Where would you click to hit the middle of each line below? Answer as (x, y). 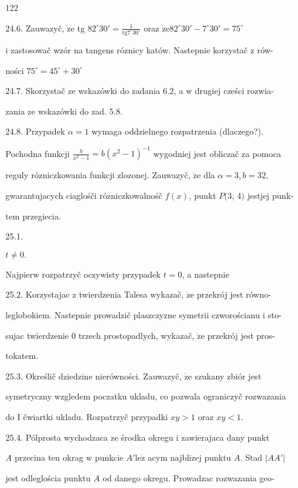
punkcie (109, 457)
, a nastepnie (206, 274)
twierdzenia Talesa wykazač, (131, 294)
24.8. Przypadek (35, 131)
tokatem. (22, 356)
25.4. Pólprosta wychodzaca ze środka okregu (89, 437)
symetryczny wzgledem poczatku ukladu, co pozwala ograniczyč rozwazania (146, 396)
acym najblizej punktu (190, 457)
